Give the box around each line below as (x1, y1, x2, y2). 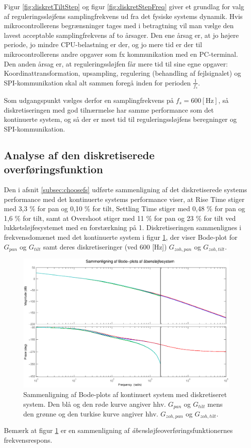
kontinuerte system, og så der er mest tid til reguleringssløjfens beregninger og (4, 114, 237, 124)
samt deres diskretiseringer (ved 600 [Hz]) (43, 241, 167, 251)
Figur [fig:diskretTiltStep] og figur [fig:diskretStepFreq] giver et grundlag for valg (4, 1, 244, 11)
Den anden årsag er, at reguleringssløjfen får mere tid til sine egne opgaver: (4, 58, 228, 68)
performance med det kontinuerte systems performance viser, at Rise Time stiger (4, 194, 245, 204)
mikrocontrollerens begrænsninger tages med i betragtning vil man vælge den (4, 20, 234, 31)
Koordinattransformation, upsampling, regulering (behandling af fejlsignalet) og (4, 68, 241, 78)
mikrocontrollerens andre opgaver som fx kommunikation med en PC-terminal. (4, 49, 238, 59)
